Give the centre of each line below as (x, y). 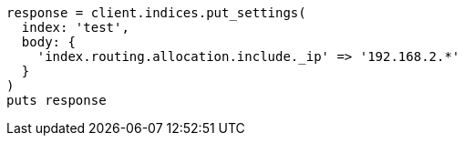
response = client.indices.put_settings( (156, 13)
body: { (48, 42)
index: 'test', (75, 27)
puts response (57, 100)
